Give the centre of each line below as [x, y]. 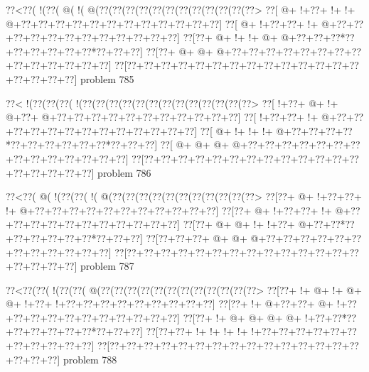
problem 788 [90, 359]
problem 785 [107, 78]
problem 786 [124, 172]
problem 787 [107, 266]
